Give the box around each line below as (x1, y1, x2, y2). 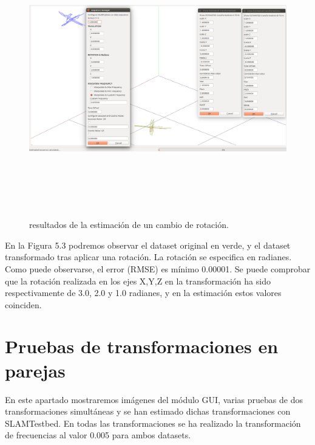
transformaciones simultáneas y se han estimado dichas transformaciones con (5, 405, 291, 418)
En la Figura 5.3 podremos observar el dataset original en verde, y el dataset (5, 238, 291, 251)
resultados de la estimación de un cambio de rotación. (29, 218, 229, 231)
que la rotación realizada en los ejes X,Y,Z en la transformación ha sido (5, 274, 271, 287)
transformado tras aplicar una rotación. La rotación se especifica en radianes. (5, 250, 292, 263)
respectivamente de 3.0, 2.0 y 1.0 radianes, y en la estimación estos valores (5, 286, 282, 299)
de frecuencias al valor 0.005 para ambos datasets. (5, 429, 191, 441)
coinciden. (5, 298, 42, 311)
